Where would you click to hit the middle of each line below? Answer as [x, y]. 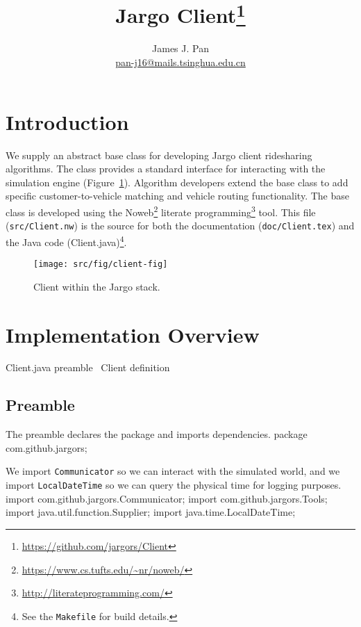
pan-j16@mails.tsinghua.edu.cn [180, 62]
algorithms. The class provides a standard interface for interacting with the [166, 169]
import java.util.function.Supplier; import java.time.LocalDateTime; [151, 512]
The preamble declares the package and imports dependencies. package [157, 434]
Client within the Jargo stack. [97, 286]
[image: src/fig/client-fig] [101, 264]
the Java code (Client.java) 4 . [66, 241]
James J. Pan [180, 48]
